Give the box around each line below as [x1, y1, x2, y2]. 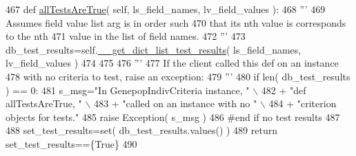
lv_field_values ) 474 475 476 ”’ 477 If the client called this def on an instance [6, 56, 339, 70]
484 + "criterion [268, 96, 337, 111]
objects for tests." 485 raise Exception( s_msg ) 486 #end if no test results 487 [6, 109, 340, 124]
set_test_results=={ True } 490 [6, 136, 137, 151]
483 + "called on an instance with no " [94, 96, 257, 111]
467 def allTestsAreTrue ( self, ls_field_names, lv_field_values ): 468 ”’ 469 [6, 2, 326, 16]
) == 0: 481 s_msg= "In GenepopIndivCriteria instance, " [6, 82, 250, 97]
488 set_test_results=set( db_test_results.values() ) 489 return [6, 123, 277, 137]
